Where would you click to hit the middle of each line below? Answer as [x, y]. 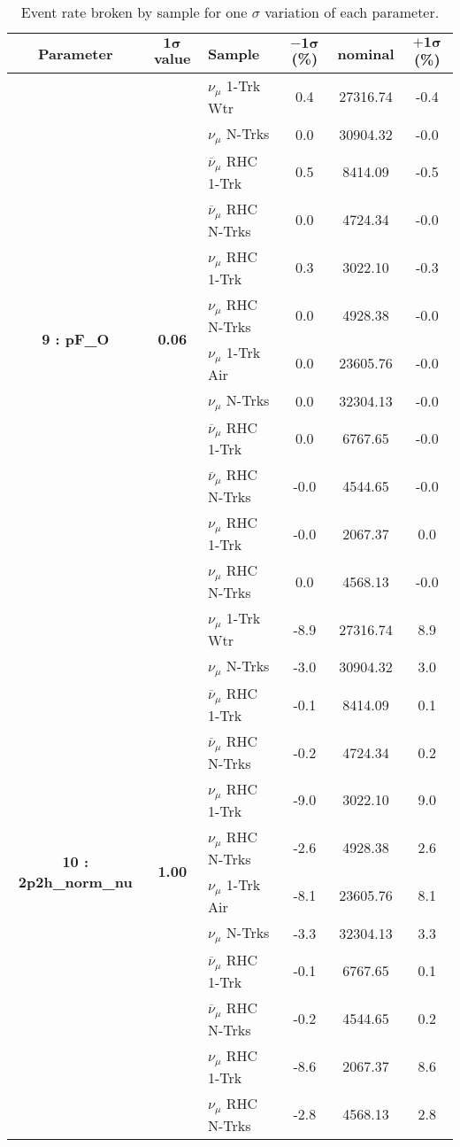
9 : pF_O [76, 339]
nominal [366, 53]
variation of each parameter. [352, 12]
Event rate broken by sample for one [134, 12]
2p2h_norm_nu [75, 881]
